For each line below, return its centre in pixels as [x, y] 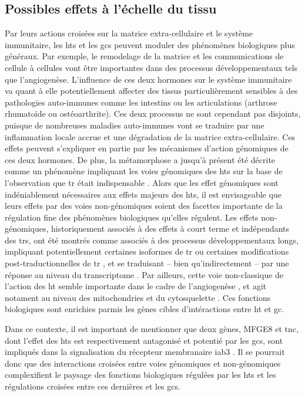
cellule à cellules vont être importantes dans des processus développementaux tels [151, 67]
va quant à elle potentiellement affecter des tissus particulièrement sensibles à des [151, 91]
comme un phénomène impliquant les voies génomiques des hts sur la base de [144, 171]
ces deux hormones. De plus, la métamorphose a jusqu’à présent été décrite [140, 159]
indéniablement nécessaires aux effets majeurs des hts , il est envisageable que [143, 194]
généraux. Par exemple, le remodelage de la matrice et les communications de [144, 56]
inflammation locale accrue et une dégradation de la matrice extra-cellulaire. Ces [150, 136]
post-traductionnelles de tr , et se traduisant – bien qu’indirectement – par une [147, 263]
